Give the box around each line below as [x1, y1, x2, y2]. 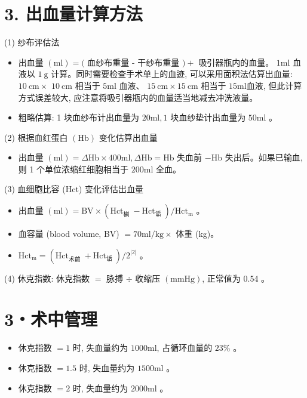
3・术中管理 [4, 307, 98, 331]
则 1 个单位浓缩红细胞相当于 [18, 162, 129, 175]
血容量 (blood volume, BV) [18, 227, 119, 240]
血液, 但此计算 [246, 79, 302, 91]
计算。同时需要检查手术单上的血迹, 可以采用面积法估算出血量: [51, 67, 293, 80]
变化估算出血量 [99, 131, 158, 143]
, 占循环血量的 [156, 341, 213, 354]
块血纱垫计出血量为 [170, 111, 246, 124]
